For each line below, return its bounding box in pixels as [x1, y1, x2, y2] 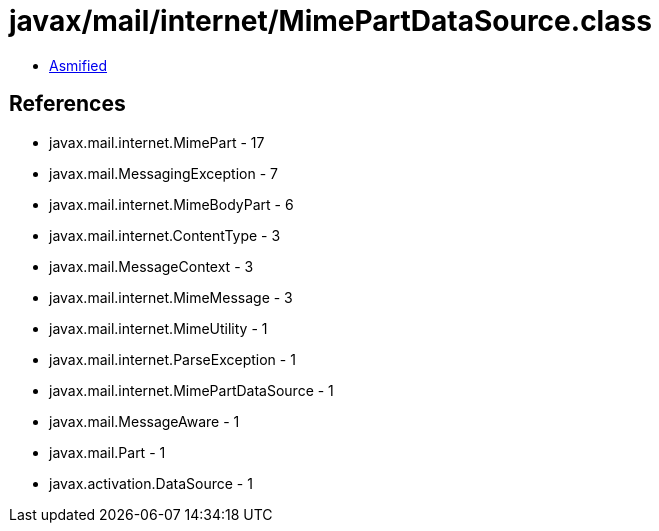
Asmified [49, 56, 108, 74]
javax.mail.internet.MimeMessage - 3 [49, 288, 293, 306]
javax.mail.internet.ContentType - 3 [49, 226, 281, 244]
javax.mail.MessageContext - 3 [49, 257, 254, 275]
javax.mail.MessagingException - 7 [49, 164, 278, 182]
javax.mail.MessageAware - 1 [49, 412, 240, 430]
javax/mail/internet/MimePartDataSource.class [9, 4, 652, 38]
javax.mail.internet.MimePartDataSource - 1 [49, 381, 334, 399]
